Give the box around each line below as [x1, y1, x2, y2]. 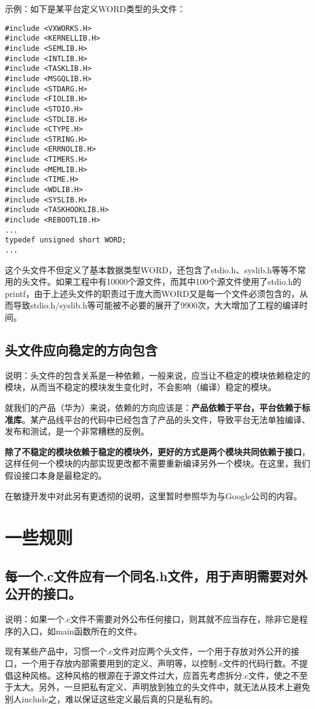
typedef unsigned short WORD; [5, 236, 127, 245]
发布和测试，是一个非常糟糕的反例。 [5, 425, 149, 438]
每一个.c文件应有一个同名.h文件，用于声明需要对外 [5, 566, 308, 585]
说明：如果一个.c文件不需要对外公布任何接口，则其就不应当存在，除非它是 [5, 613, 300, 625]
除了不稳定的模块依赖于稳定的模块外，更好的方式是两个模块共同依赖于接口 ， [5, 445, 310, 458]
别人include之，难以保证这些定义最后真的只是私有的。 [5, 692, 218, 705]
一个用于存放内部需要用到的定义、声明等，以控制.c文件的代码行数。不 [21, 656, 300, 669]
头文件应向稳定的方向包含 [5, 341, 157, 359]
